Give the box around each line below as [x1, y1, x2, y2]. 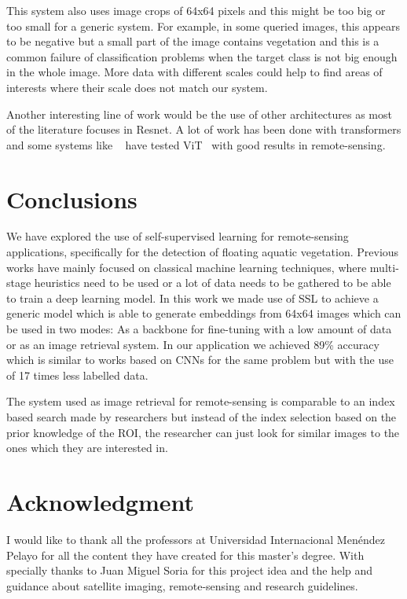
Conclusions [6, 182, 137, 215]
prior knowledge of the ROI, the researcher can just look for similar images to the [6, 424, 400, 440]
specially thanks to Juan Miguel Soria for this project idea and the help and [6, 562, 373, 579]
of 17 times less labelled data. [6, 366, 148, 383]
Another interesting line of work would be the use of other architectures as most [6, 105, 392, 122]
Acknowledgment [6, 485, 194, 517]
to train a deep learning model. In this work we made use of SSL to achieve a [6, 289, 379, 306]
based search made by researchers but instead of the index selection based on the [6, 409, 397, 424]
